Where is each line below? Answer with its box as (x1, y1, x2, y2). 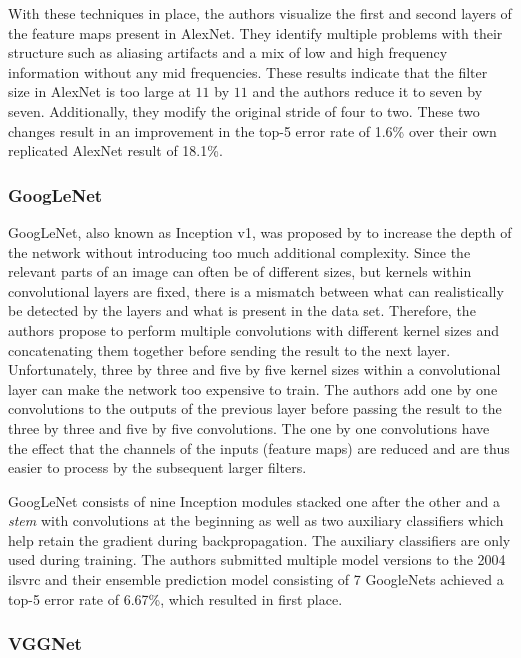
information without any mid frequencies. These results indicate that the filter (8, 61, 488, 82)
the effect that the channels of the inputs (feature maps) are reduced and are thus (8, 437, 510, 458)
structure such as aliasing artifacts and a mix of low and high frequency (8, 42, 448, 63)
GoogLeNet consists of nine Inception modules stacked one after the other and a (8, 490, 500, 511)
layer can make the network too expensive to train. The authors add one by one (8, 378, 498, 399)
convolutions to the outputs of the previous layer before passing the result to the (8, 398, 502, 419)
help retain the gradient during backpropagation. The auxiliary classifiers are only (8, 529, 511, 550)
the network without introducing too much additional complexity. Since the (8, 241, 471, 262)
